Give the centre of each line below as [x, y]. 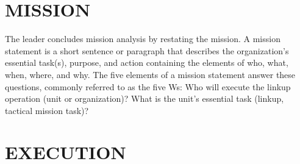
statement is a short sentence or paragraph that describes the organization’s [147, 50]
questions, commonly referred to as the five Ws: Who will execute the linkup [148, 86]
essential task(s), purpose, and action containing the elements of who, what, [147, 62]
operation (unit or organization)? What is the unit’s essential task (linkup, [145, 98]
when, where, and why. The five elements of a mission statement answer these [150, 74]
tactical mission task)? [47, 110]
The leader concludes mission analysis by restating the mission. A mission [143, 39]
